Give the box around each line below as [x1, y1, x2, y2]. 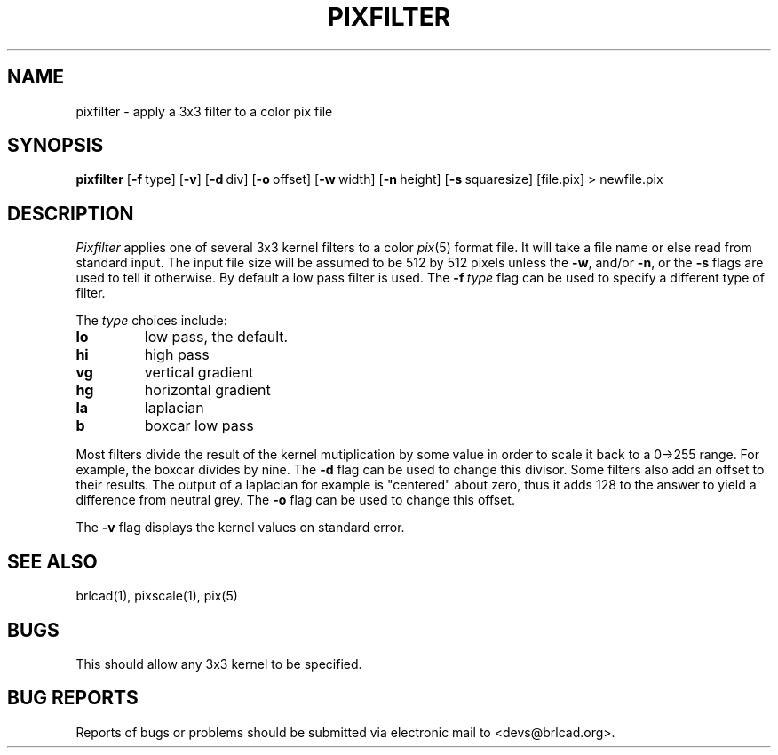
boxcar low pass [144, 417, 254, 435]
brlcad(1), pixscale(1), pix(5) [75, 588, 238, 604]
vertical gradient [144, 363, 254, 382]
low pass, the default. [144, 328, 289, 346]
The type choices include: [75, 313, 227, 329]
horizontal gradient [144, 381, 271, 400]
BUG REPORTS [7, 687, 139, 710]
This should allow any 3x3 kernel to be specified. [75, 656, 362, 672]
